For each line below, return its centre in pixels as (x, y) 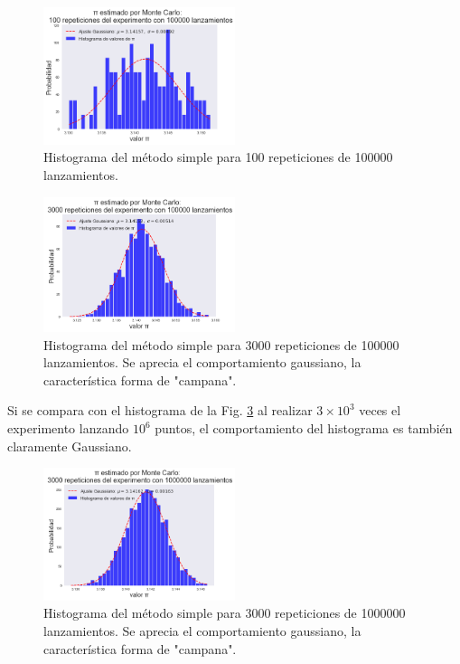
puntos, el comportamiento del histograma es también (304, 428)
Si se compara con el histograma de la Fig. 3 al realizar (160, 410)
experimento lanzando (68, 428)
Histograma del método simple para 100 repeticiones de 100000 (218, 157)
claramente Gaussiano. (70, 446)
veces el (380, 410)
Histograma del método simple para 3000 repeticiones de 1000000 (225, 613)
